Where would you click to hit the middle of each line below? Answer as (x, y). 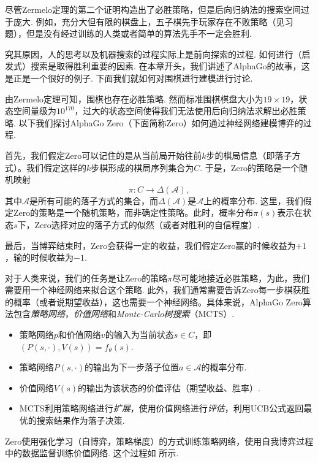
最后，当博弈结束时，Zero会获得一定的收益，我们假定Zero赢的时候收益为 (150, 245)
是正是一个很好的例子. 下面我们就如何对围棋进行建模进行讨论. (129, 78)
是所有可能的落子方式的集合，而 (94, 200)
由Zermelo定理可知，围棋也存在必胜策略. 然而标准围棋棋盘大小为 (134, 98)
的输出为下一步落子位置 (131, 367)
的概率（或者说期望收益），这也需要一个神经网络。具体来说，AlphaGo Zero (154, 301)
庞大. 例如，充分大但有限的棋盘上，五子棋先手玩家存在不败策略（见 (149, 21)
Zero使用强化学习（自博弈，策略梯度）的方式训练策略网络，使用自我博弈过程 (159, 441)
